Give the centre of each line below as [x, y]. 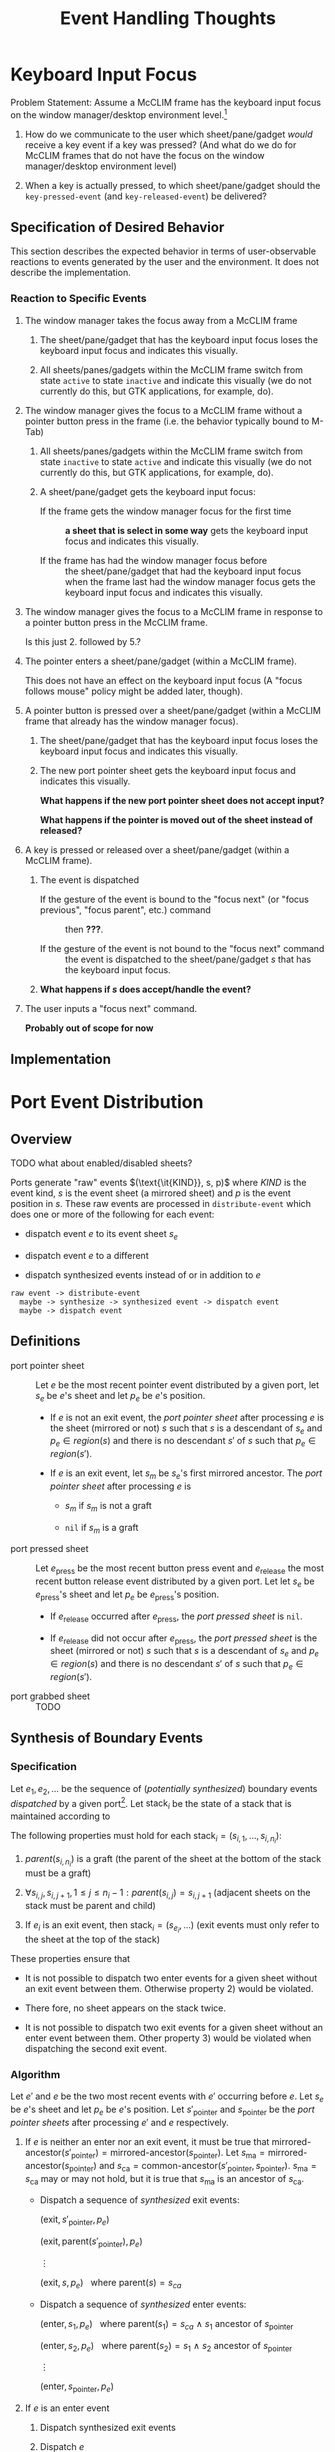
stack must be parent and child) [90, 1906]
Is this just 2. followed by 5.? [83, 641]
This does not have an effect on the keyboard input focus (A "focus [163, 680]
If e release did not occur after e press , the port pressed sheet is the [183, 1639]
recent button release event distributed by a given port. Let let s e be [175, 1582]
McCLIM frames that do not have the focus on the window [144, 155]
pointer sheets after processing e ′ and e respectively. [120, 2123]
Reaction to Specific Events [78, 299]
